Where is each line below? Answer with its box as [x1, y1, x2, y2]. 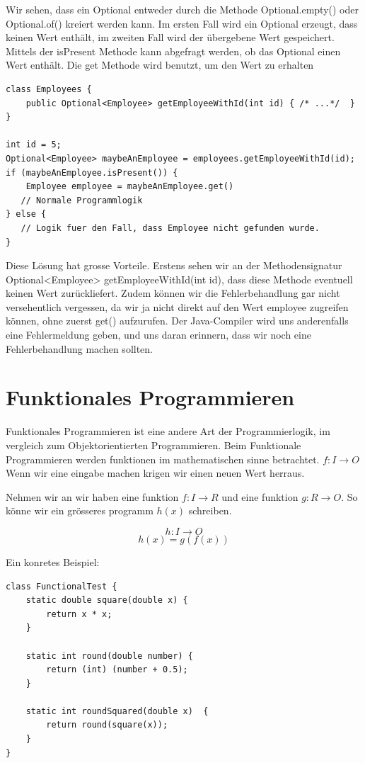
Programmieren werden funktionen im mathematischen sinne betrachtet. [6, 451, 320, 466]
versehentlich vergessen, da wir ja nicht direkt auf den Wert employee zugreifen [6, 299, 349, 314]
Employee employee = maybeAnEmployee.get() [25, 181, 234, 192]
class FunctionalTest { [6, 581, 117, 592]
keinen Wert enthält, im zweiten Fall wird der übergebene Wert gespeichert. [6, 30, 335, 45]
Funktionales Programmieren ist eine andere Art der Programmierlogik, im [6, 424, 330, 439]
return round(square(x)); [46, 720, 168, 730]
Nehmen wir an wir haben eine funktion [6, 489, 179, 504]
